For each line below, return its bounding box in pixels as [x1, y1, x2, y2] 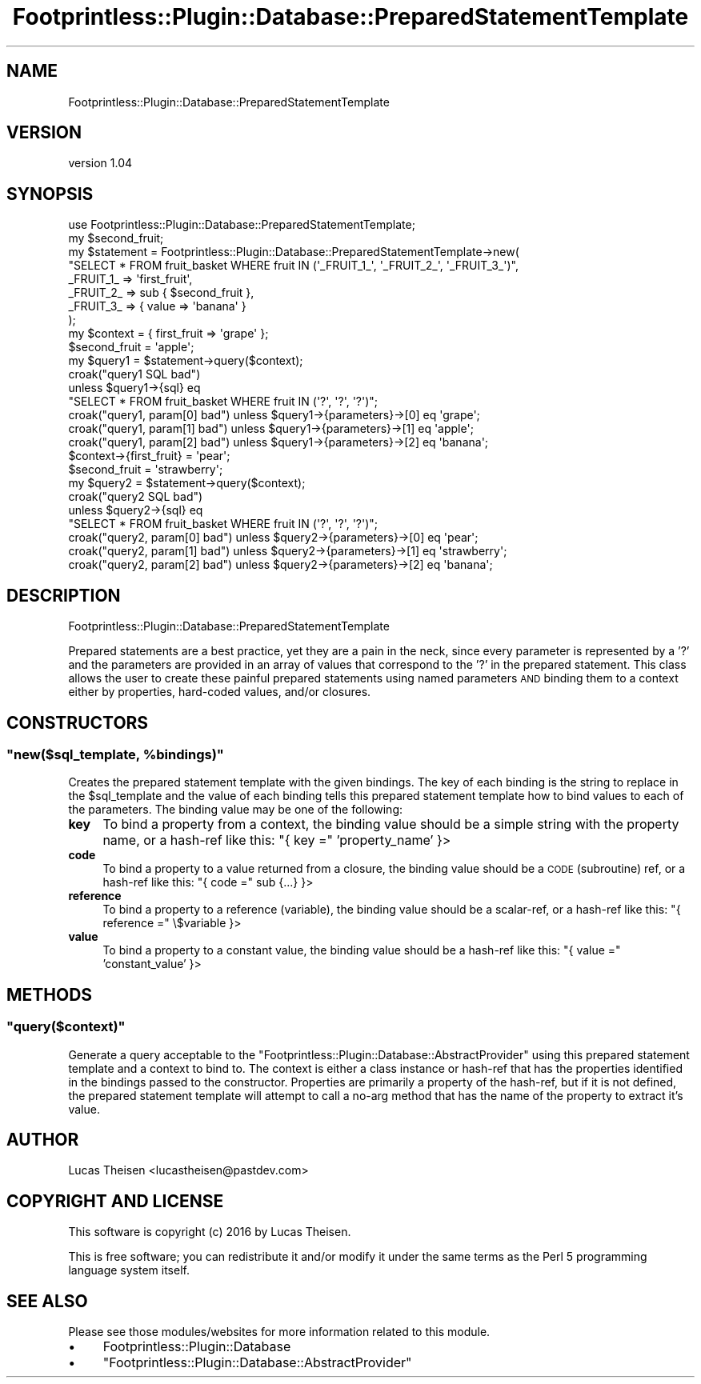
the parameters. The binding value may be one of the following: [68, 802, 403, 817]
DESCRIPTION [6, 585, 121, 606]
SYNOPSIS [6, 183, 94, 204]
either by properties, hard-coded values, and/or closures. [68, 685, 371, 699]
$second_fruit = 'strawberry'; [68, 462, 223, 477]
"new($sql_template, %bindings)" [6, 746, 224, 762]
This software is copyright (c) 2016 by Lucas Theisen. [68, 1225, 351, 1239]
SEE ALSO [6, 1290, 88, 1311]
